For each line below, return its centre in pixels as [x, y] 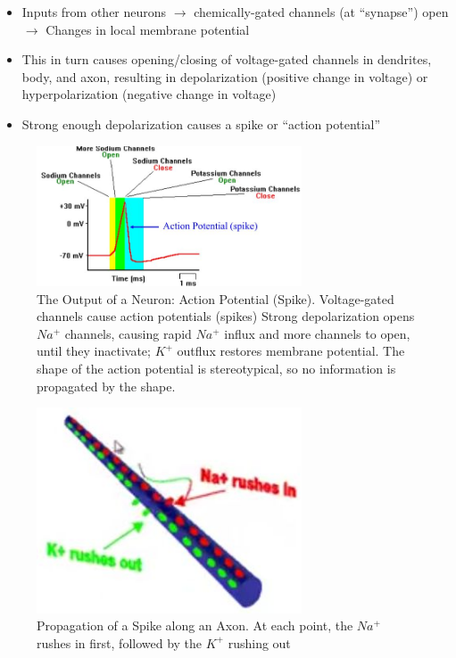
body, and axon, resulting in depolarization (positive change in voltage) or [225, 76]
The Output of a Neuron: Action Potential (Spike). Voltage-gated [216, 298]
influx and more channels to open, [317, 333]
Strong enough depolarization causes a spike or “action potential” [201, 123]
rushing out [259, 642]
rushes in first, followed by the [120, 642]
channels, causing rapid [128, 333]
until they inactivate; [94, 351]
